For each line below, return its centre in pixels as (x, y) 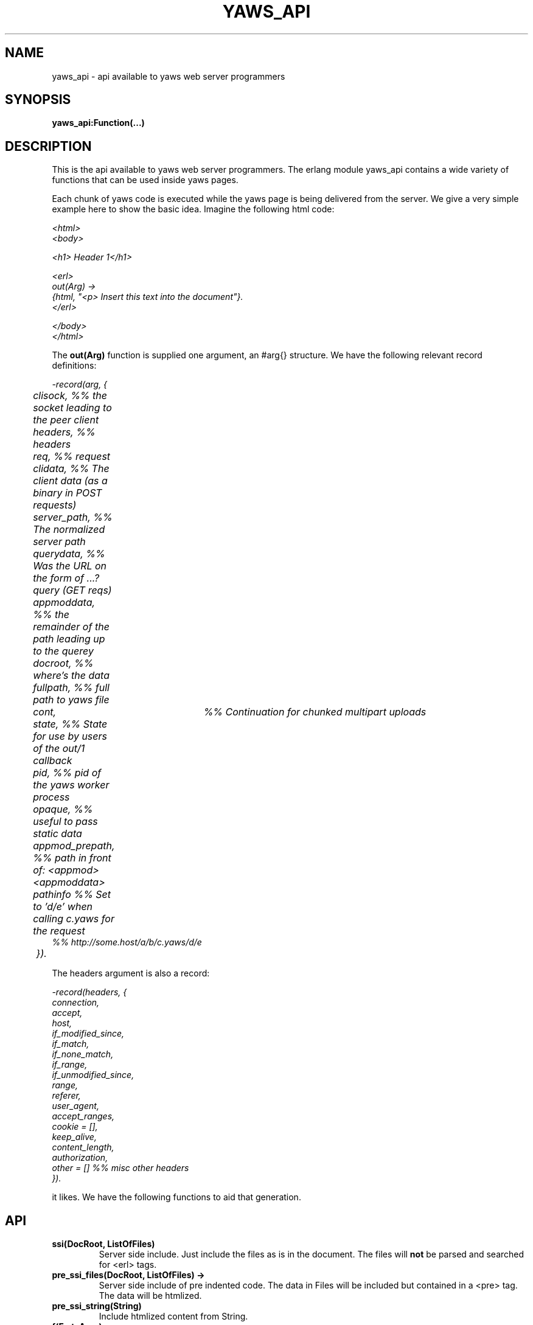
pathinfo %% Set (72, 895)
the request (59, 931)
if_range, (70, 1065)
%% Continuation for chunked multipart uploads (315, 712)
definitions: (74, 366)
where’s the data (71, 676)
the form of (59, 578)
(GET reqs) (87, 590)
